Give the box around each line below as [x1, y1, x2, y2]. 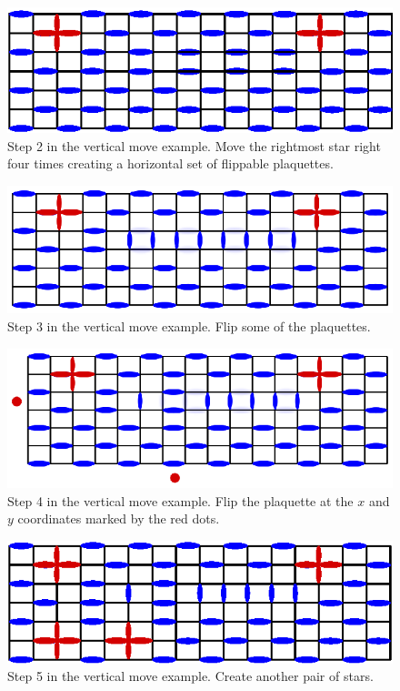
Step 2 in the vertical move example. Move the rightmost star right [7, 136, 381, 155]
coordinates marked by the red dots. [17, 509, 220, 528]
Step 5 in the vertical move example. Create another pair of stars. [7, 666, 374, 686]
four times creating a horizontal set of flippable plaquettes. [7, 154, 334, 173]
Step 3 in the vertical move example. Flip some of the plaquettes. [7, 317, 371, 336]
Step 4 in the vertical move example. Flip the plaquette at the [7, 491, 354, 510]
